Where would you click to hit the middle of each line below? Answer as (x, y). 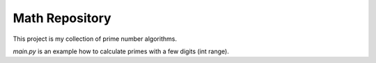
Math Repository (62, 18)
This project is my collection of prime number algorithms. (95, 39)
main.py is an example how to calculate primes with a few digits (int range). (121, 51)
